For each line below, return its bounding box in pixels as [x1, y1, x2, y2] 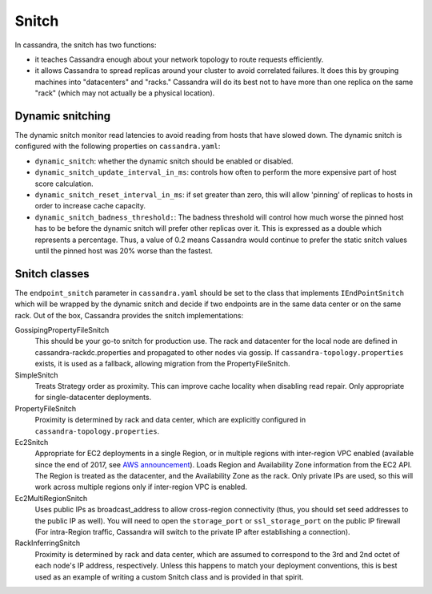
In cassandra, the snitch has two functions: [14, 40, 157, 50]
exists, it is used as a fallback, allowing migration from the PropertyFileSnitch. [34, 359, 290, 369]
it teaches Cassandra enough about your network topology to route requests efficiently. [34, 55, 324, 64]
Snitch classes [14, 267, 90, 281]
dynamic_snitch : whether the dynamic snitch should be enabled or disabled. [34, 156, 294, 166]
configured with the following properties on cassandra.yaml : [14, 141, 221, 152]
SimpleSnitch [14, 370, 59, 380]
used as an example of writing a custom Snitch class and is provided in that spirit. [34, 572, 304, 581]
